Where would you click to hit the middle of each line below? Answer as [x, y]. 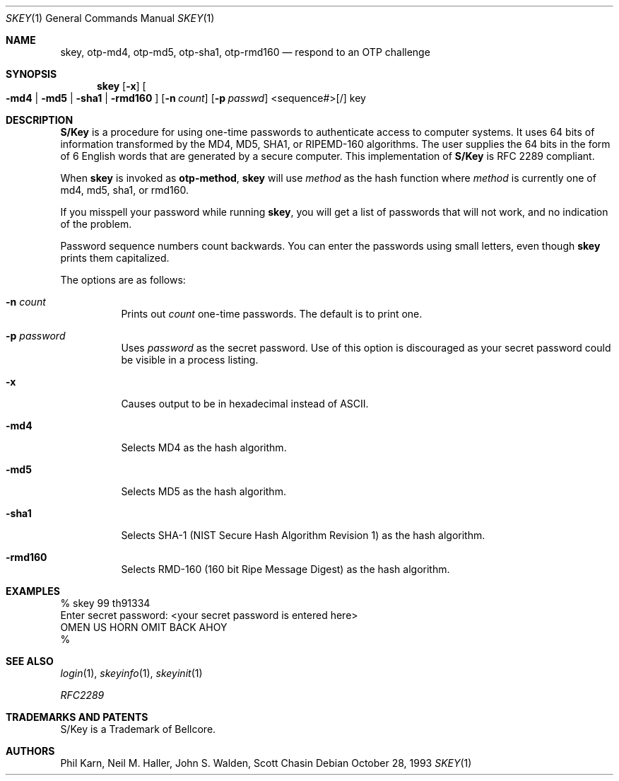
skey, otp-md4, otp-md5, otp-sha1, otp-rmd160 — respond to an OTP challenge [245, 52]
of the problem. [96, 224]
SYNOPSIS [31, 74]
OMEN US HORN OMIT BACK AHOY [144, 627]
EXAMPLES [33, 591]
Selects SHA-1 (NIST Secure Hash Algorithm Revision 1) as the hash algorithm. [303, 535]
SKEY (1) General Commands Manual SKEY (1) [110, 18]
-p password [36, 336]
